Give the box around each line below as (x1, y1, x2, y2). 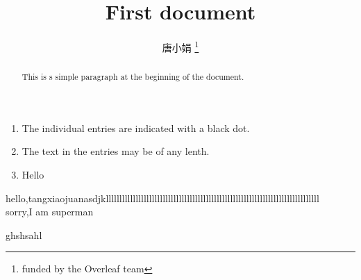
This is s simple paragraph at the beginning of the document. (22, 71, 244, 83)
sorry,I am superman (6, 204, 94, 219)
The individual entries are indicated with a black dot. (22, 120, 250, 135)
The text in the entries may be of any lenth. (22, 144, 210, 158)
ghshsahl (6, 227, 42, 242)
